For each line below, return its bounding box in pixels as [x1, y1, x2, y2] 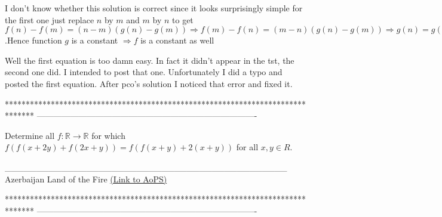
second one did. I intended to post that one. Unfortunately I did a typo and [5, 66, 283, 78]
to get [172, 13, 194, 26]
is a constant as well [140, 34, 214, 46]
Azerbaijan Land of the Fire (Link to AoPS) [5, 172, 167, 185]
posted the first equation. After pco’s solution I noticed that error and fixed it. [5, 77, 293, 89]
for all [236, 141, 259, 153]
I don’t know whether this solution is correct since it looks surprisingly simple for [5, 2, 303, 14]
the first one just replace [5, 13, 94, 26]
